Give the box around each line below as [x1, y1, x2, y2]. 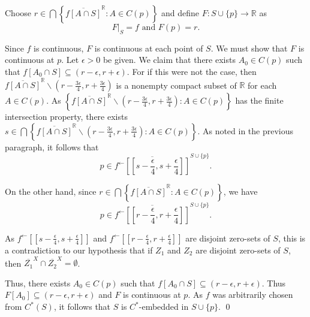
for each [248, 79, 277, 91]
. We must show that [210, 41, 288, 54]
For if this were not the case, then [132, 65, 257, 77]
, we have [223, 185, 258, 198]
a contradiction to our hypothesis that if [5, 243, 153, 256]
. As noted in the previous [197, 124, 294, 137]
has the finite [235, 94, 284, 107]
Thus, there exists [5, 276, 71, 289]
